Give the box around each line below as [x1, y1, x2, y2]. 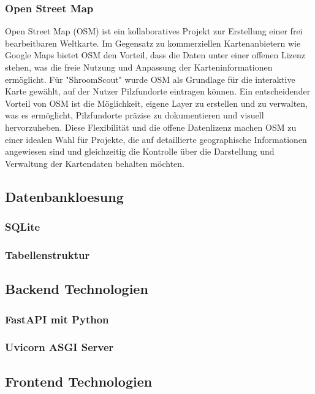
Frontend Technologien [5, 371, 153, 390]
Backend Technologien [5, 279, 148, 298]
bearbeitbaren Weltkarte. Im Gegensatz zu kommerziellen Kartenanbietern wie [5, 36, 301, 49]
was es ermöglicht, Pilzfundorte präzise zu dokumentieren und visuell [5, 109, 264, 122]
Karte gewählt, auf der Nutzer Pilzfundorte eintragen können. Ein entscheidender [5, 85, 311, 98]
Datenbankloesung [5, 187, 124, 206]
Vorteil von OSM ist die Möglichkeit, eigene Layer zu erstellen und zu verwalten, [5, 96, 308, 109]
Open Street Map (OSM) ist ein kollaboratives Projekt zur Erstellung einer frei [5, 25, 303, 37]
